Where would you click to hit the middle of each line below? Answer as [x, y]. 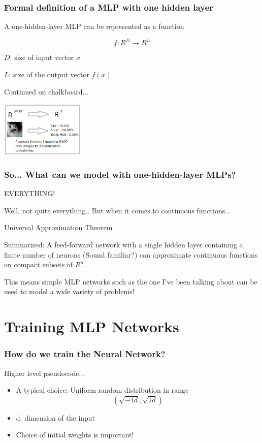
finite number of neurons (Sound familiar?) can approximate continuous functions [131, 254]
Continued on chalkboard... [46, 91]
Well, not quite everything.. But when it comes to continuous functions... [118, 210]
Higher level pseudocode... [45, 373]
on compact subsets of [39, 264]
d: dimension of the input [56, 417]
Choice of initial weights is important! [75, 435]
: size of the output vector [49, 74]
